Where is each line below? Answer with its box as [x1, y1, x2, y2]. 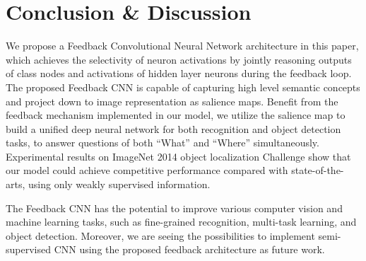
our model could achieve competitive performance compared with [6, 163, 288, 178]
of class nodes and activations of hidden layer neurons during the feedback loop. [6, 66, 352, 81]
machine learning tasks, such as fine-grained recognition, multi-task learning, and [6, 214, 357, 229]
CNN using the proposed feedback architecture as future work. [54, 242, 325, 257]
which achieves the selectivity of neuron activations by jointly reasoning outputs [6, 52, 352, 66]
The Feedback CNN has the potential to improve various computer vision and [6, 200, 343, 215]
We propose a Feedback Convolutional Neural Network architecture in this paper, [6, 38, 359, 53]
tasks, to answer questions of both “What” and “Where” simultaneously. [6, 135, 319, 150]
